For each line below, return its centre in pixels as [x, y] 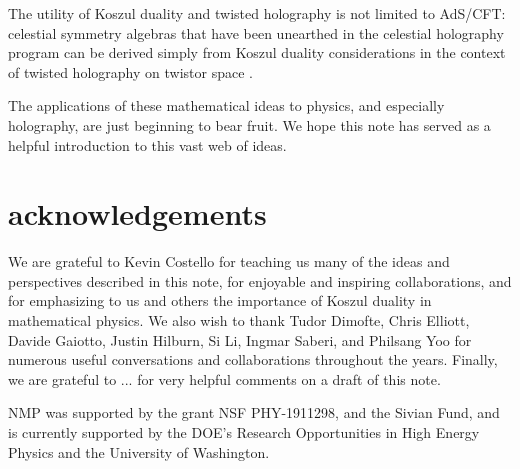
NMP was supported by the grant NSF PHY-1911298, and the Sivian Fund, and [254, 412]
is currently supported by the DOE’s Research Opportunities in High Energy [244, 432]
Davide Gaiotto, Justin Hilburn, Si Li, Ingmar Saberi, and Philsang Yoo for [240, 339]
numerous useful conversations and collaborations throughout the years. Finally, [253, 359]
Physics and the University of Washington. [139, 451]
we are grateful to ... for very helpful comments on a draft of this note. [224, 378]
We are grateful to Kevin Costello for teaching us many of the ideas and [229, 261]
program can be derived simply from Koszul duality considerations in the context [257, 52]
